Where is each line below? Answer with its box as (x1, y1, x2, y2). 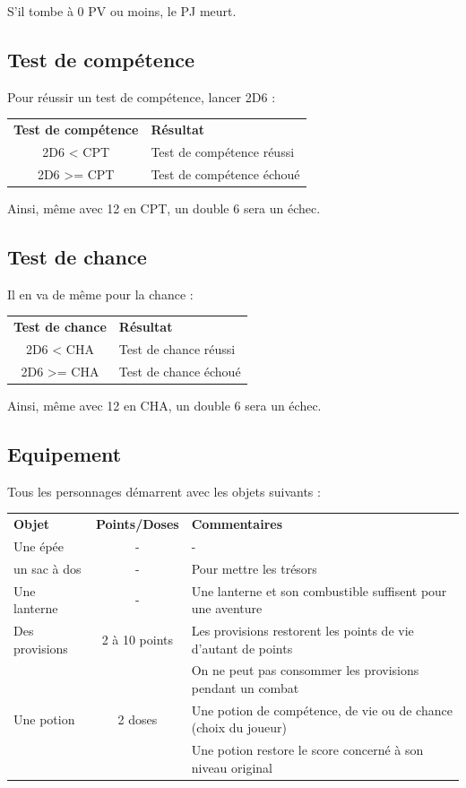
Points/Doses (95, 514, 179, 533)
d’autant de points (191, 638, 293, 657)
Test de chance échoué (118, 361, 241, 380)
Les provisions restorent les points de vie (191, 620, 414, 639)
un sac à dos (13, 559, 82, 577)
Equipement (7, 439, 122, 467)
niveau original (191, 758, 272, 776)
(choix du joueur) (191, 718, 287, 737)
